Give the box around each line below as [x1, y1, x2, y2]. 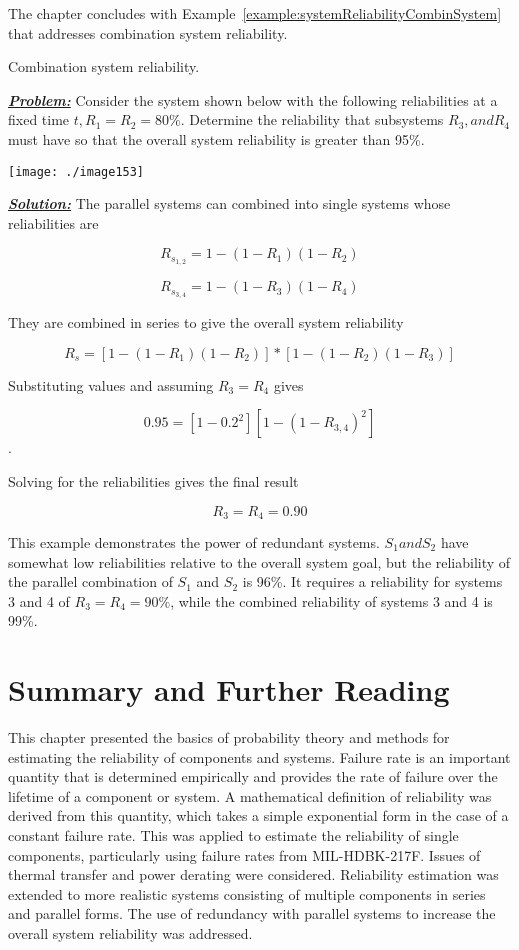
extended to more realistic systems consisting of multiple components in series [8, 883, 486, 904]
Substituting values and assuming [8, 374, 214, 395]
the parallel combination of [8, 571, 173, 592]
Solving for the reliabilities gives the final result [8, 470, 299, 491]
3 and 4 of [8, 590, 70, 611]
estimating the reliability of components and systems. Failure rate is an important [8, 746, 511, 767]
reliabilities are [8, 212, 99, 233]
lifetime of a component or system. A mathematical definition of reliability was [8, 785, 492, 806]
